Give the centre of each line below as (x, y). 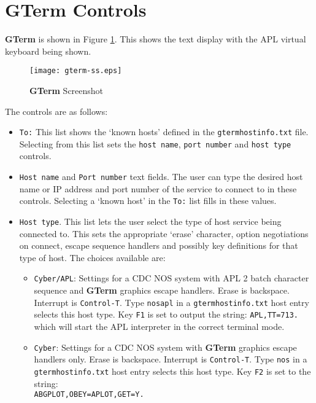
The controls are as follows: (56, 111)
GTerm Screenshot (67, 90)
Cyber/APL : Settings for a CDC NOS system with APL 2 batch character (171, 278)
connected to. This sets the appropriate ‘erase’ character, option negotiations (164, 233)
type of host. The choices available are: (92, 257)
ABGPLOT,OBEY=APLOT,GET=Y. (89, 395)
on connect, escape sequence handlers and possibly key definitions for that (159, 245)
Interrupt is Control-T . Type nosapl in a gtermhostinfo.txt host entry (171, 302)
